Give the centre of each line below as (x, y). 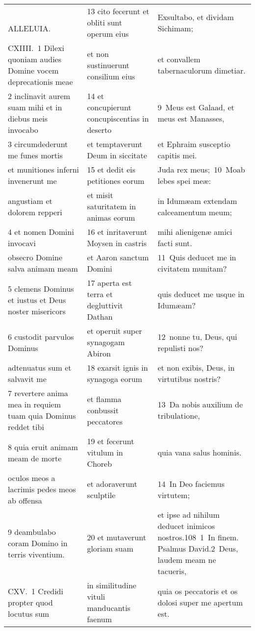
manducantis (109, 608)
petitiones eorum (116, 181)
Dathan (100, 316)
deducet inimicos (186, 526)
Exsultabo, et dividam (196, 17)
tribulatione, (179, 416)
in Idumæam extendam (197, 201)
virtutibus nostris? (189, 379)
